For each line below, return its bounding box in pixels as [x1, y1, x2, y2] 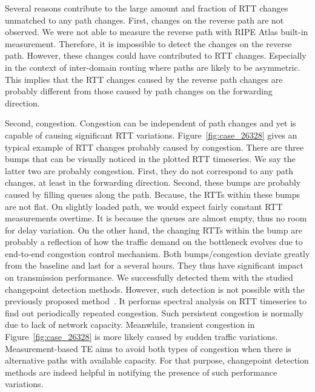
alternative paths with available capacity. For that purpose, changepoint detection [5, 354, 309, 367]
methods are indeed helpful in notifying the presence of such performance [5, 365, 277, 378]
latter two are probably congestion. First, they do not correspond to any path [5, 164, 293, 177]
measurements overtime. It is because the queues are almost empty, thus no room [5, 212, 307, 224]
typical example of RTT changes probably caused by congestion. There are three [5, 140, 304, 153]
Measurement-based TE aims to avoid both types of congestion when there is [5, 342, 291, 354]
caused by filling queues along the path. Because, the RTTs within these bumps [5, 188, 300, 200]
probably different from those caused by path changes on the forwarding [5, 85, 273, 97]
